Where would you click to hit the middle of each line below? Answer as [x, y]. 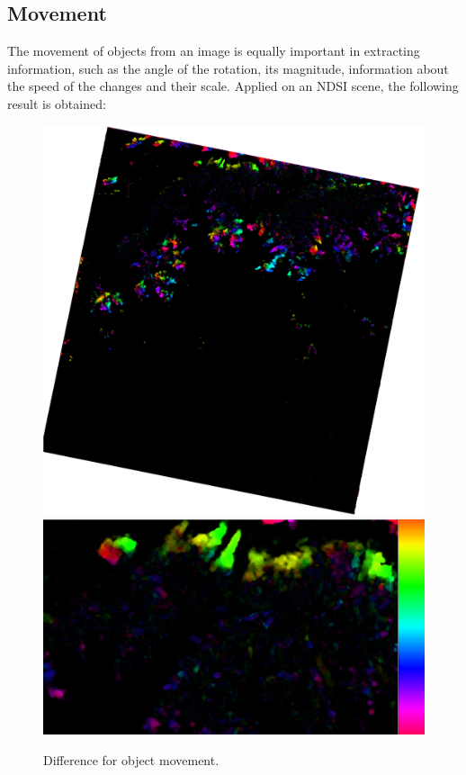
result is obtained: [57, 103]
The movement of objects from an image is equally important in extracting [214, 51]
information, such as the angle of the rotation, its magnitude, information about [228, 68]
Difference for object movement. [131, 759]
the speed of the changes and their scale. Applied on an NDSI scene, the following [233, 86]
